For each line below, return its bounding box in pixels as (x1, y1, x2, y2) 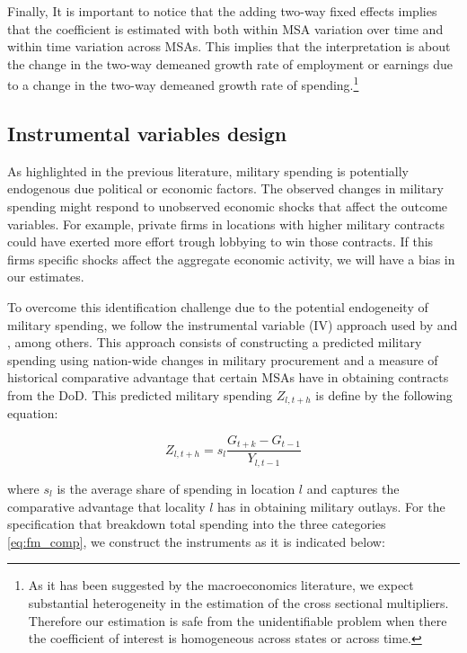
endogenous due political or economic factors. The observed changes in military (7, 179, 444, 198)
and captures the (306, 479, 400, 497)
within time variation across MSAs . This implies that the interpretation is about (7, 37, 451, 56)
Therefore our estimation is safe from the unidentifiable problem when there (28, 611, 447, 630)
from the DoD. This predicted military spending (7, 385, 273, 404)
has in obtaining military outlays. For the (217, 496, 445, 515)
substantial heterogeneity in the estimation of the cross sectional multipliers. (28, 593, 449, 612)
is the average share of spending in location (57, 479, 295, 497)
